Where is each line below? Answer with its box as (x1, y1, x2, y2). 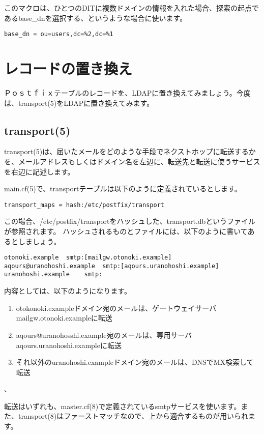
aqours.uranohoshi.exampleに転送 (16, 339, 122, 350)
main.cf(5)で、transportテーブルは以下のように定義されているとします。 (4, 183, 242, 194)
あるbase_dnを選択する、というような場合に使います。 (4, 12, 187, 23)
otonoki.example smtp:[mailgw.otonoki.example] (4, 254, 172, 262)
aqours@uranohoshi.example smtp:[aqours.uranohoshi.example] (4, 262, 219, 270)
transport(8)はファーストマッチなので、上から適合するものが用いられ (18, 411, 248, 421)
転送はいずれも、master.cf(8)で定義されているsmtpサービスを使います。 (4, 400, 241, 411)
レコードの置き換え (4, 58, 133, 79)
